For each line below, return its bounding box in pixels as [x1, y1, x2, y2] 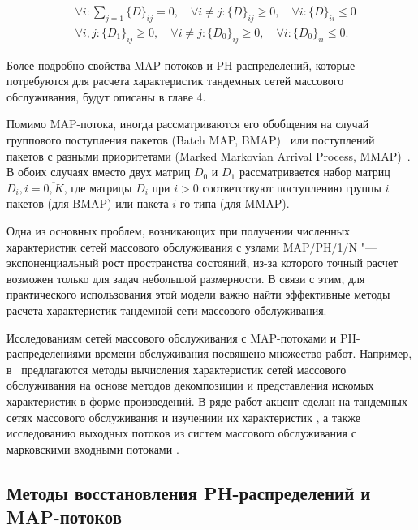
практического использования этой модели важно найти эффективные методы [6, 286, 390, 303]
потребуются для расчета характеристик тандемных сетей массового [6, 72, 344, 89]
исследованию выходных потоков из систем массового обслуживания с [6, 424, 356, 442]
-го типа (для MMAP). [176, 195, 290, 212]
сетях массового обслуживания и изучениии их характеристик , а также [6, 408, 360, 425]
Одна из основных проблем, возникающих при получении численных [6, 222, 351, 239]
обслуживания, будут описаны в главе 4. [6, 88, 206, 105]
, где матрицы [63, 179, 132, 196]
